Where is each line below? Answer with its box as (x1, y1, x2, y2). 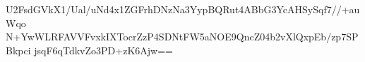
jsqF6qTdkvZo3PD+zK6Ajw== (34, 42, 173, 57)
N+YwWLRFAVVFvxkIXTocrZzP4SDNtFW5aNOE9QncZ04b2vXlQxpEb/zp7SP (6, 29, 359, 44)
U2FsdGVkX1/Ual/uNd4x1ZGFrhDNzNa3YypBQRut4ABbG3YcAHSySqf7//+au (6, 2, 360, 16)
